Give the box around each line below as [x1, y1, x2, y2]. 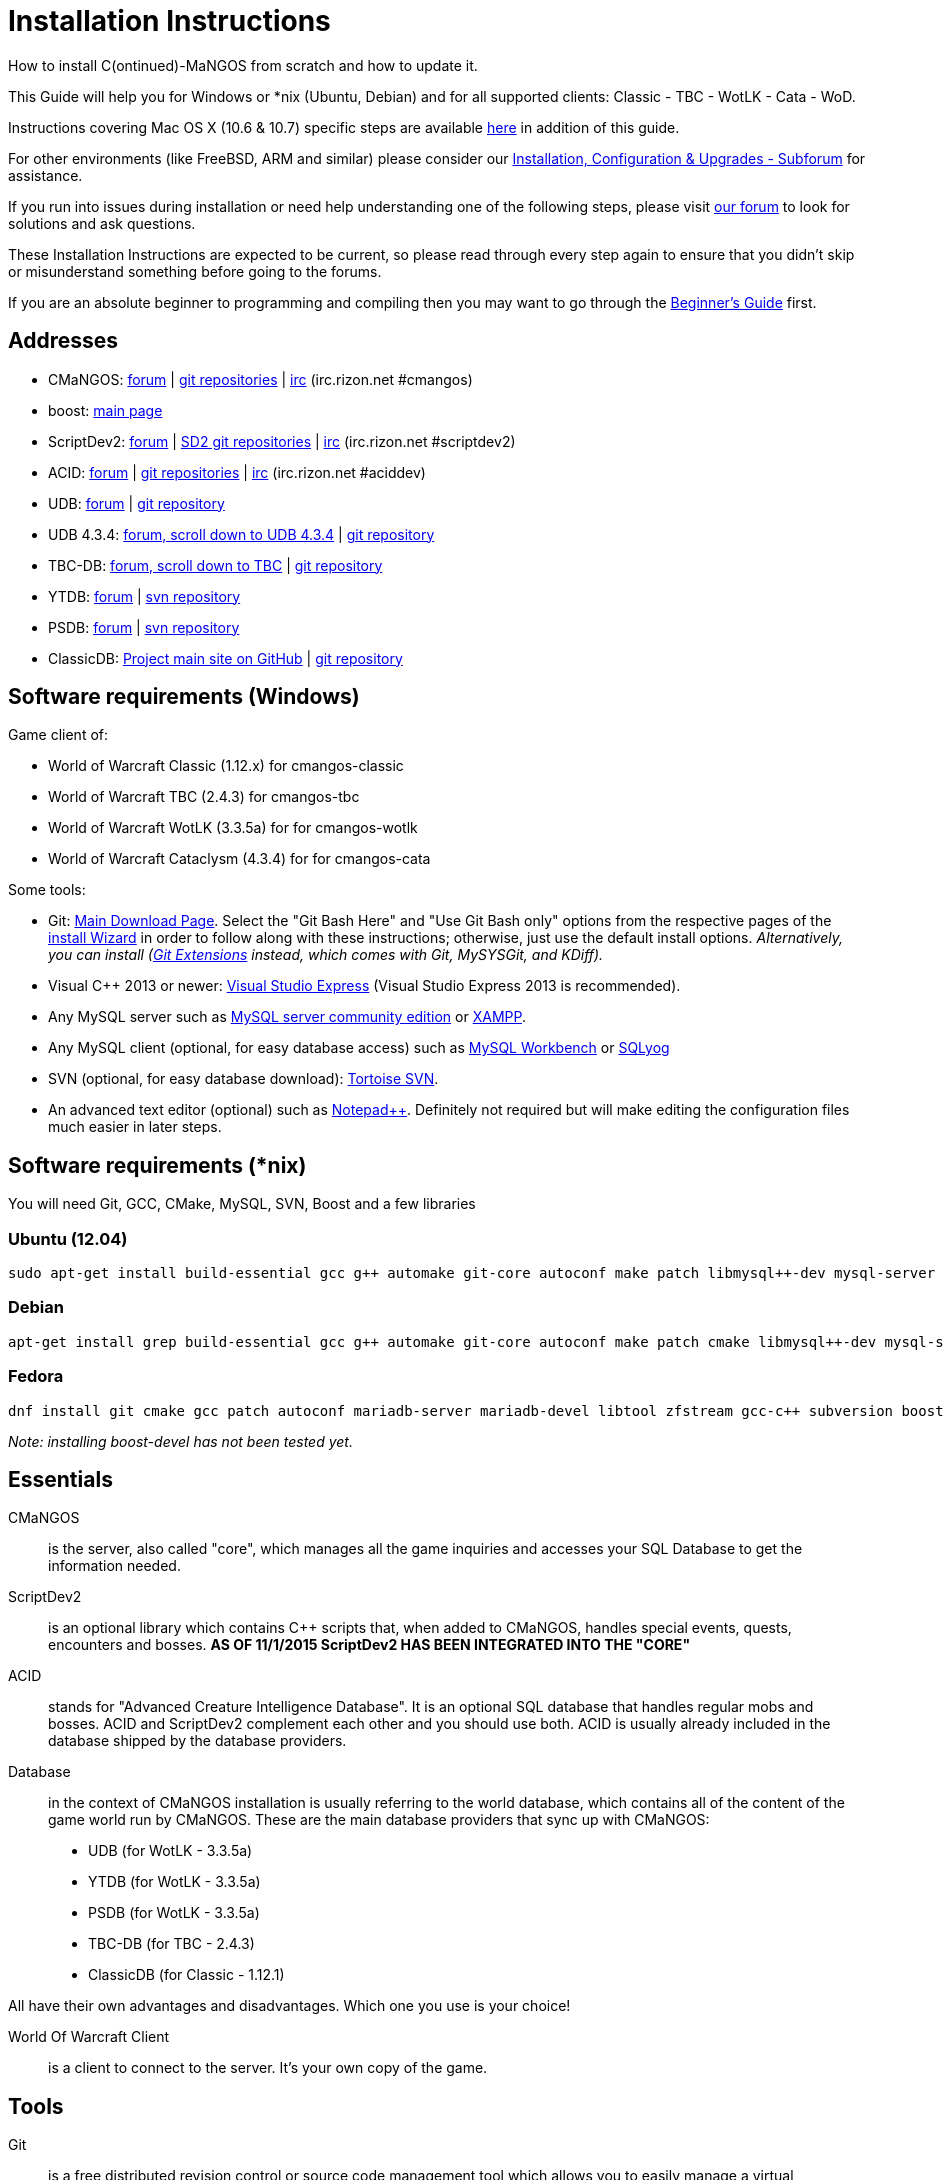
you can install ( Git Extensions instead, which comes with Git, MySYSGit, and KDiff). [48, 946, 604, 964]
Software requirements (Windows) [8, 684, 360, 710]
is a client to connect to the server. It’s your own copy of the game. [48, 2059, 488, 2077]
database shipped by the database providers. [48, 1732, 347, 1750]
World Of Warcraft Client [8, 2028, 170, 2046]
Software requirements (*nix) [8, 1152, 307, 1178]
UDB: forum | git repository [48, 494, 225, 512]
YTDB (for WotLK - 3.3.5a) [88, 1873, 261, 1891]
